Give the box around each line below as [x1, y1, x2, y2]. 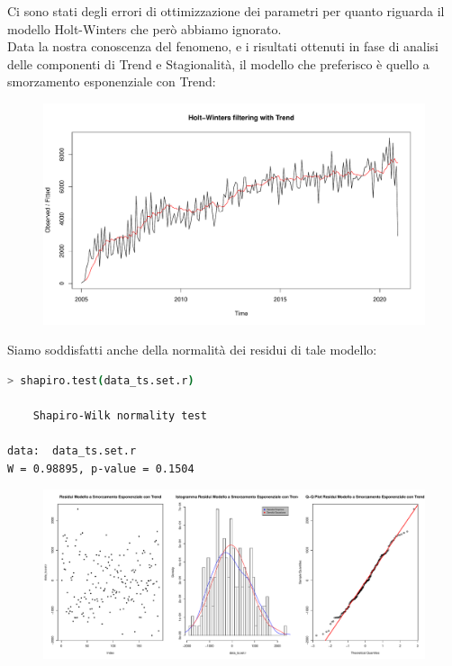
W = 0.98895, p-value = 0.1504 [7, 462, 194, 475]
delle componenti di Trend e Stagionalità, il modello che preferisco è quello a [7, 54, 429, 73]
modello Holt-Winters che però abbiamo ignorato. [7, 19, 282, 38]
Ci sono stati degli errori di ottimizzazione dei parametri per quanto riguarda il [7, 2, 445, 20]
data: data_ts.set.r [7, 445, 137, 458]
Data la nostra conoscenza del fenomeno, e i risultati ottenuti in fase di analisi [7, 37, 438, 56]
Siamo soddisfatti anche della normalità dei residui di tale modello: [7, 340, 377, 359]
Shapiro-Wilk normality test [32, 409, 207, 422]
